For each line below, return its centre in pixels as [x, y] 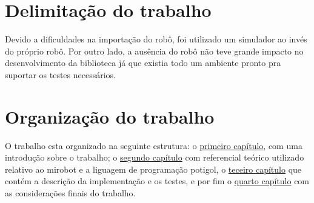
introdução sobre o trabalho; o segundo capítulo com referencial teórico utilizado [155, 157]
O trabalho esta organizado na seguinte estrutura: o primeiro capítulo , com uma [154, 145]
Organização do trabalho [110, 116]
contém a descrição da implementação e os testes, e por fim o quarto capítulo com [157, 181]
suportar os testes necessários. [61, 74]
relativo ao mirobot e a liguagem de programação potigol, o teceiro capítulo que [153, 169]
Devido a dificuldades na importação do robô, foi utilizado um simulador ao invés [156, 39]
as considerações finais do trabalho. [70, 193]
